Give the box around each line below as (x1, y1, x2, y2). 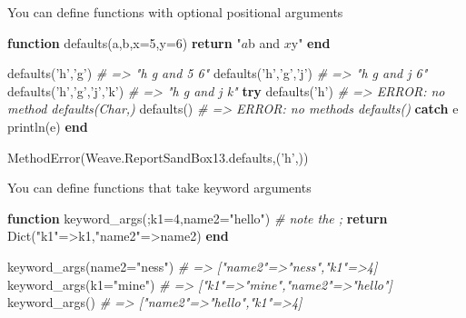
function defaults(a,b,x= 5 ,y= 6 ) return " (7, 33, 242, 52)
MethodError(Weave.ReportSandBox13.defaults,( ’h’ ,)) (7, 147, 309, 166)
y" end (291, 33, 331, 52)
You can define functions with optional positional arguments (7, 3, 343, 21)
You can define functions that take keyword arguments (7, 178, 312, 197)
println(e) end (7, 116, 88, 135)
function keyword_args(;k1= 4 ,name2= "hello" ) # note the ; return (7, 208, 388, 227)
